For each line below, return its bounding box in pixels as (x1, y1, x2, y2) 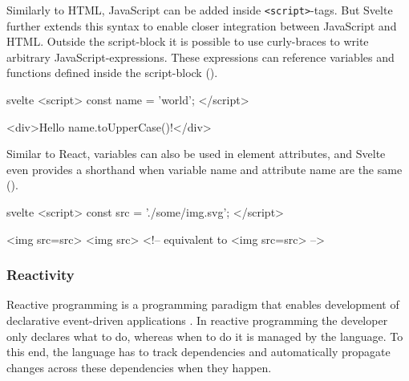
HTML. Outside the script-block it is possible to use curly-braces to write (6, 33, 369, 50)
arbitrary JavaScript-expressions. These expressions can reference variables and (6, 48, 395, 65)
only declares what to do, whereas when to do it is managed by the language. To (6, 327, 403, 344)
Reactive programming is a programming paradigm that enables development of (6, 296, 399, 313)
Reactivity (6, 265, 75, 285)
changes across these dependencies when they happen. (6, 359, 272, 375)
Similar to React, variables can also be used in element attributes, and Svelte (6, 145, 386, 162)
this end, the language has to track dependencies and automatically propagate (6, 343, 391, 360)
